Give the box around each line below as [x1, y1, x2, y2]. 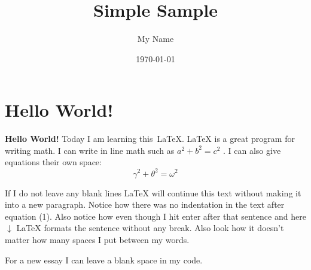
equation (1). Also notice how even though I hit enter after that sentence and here [5, 210, 306, 222]
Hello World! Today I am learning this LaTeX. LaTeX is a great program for [5, 132, 295, 145]
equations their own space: [5, 156, 102, 168]
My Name [137, 32, 174, 45]
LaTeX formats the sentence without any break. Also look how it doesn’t [16, 222, 284, 234]
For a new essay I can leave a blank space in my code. [5, 253, 203, 266]
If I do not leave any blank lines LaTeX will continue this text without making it [5, 186, 301, 199]
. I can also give [222, 144, 281, 156]
